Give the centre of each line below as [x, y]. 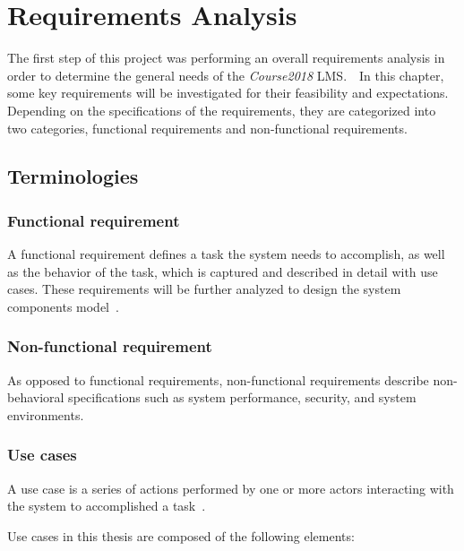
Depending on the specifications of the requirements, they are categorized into [222, 110]
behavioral [36, 397]
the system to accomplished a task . [107, 506]
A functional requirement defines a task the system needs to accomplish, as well [226, 254]
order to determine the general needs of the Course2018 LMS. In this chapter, [226, 75]
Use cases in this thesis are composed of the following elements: [181, 535]
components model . [63, 306]
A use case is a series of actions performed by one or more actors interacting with [231, 488]
